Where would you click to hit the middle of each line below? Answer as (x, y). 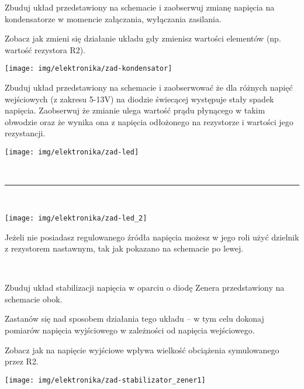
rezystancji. (25, 133)
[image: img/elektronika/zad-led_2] (76, 218)
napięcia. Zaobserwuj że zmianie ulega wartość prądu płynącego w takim (135, 110)
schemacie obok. (34, 299)
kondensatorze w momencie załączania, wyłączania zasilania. (113, 18)
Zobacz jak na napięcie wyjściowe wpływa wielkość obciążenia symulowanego (142, 350)
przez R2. (22, 361)
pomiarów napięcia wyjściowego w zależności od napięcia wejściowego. (130, 330)
